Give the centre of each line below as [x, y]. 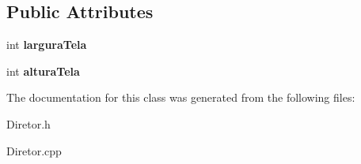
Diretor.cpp [34, 150]
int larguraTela [47, 45]
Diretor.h [28, 123]
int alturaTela [43, 71]
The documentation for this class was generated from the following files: [181, 97]
